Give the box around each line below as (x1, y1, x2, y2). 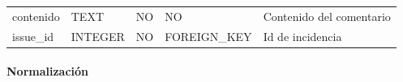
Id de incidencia (263, 27, 342, 44)
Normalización (6, 63, 89, 80)
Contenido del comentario (263, 7, 391, 24)
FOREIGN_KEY (165, 27, 252, 44)
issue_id (12, 27, 54, 44)
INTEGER (71, 27, 125, 44)
